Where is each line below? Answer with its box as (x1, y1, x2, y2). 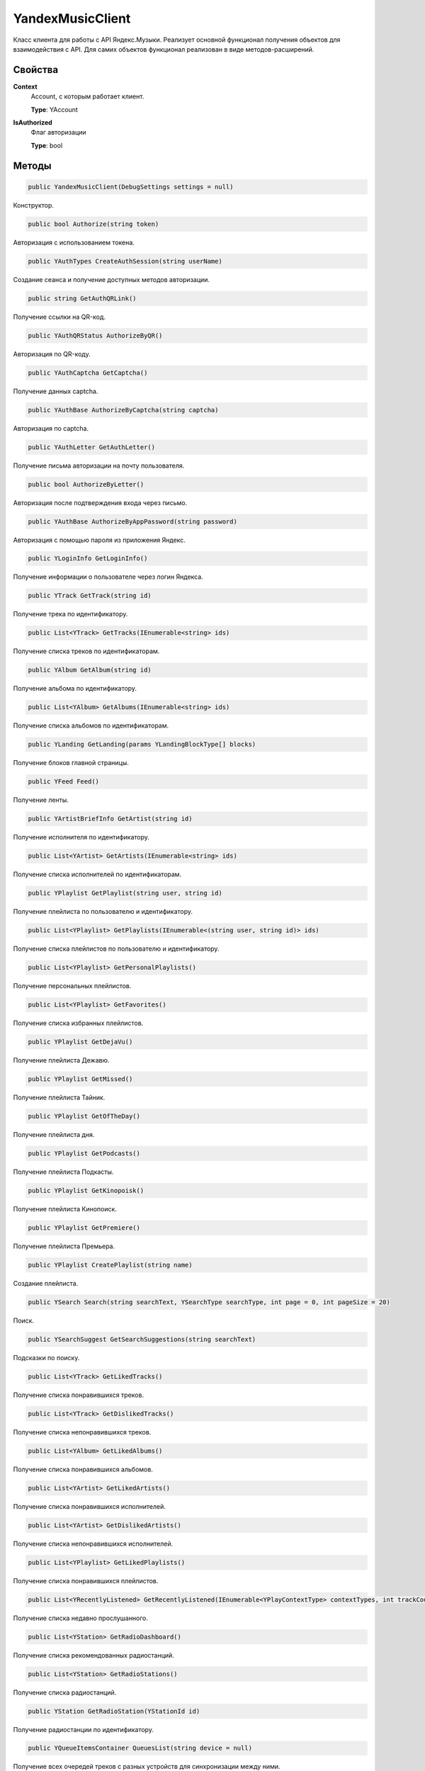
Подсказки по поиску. (13, 1353, 80, 1362)
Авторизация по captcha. (13, 424, 89, 432)
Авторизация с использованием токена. (13, 238, 135, 247)
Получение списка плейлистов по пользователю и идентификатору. (13, 944, 220, 953)
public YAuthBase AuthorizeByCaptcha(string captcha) (28, 406, 219, 414)
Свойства (13, 64, 59, 76)
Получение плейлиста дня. (13, 1131, 95, 1138)
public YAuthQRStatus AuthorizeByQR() (28, 332, 163, 339)
